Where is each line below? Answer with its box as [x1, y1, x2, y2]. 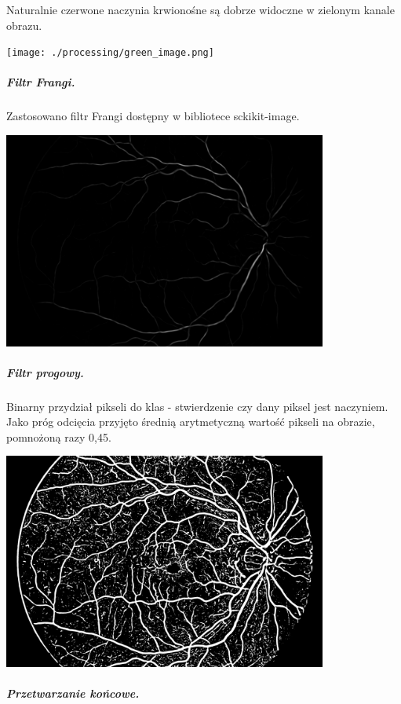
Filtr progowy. [6, 364, 84, 380]
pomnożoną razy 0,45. [6, 428, 111, 445]
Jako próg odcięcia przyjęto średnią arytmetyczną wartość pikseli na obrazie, [6, 413, 375, 430]
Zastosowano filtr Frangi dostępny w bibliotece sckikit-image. [6, 108, 300, 124]
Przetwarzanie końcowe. [6, 685, 140, 702]
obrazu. [6, 16, 42, 33]
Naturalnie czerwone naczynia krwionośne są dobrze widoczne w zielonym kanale [6, 2, 395, 17]
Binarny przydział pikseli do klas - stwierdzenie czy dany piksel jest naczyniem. [6, 398, 388, 414]
